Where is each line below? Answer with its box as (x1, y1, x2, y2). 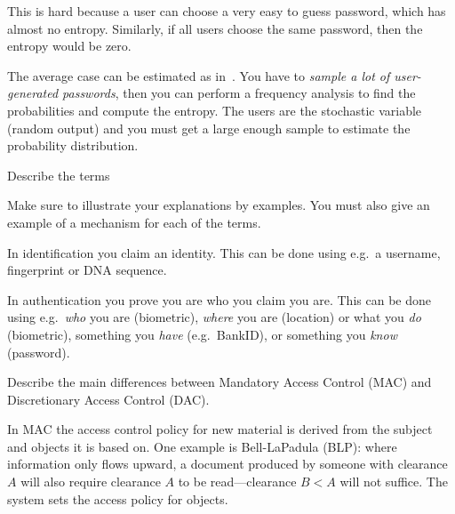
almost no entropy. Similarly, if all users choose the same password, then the (7, 19, 423, 37)
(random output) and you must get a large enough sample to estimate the (7, 118, 411, 137)
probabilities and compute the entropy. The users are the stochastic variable (7, 100, 422, 119)
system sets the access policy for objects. (7, 489, 228, 508)
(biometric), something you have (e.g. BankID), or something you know (7, 325, 397, 343)
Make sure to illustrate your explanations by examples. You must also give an (7, 196, 430, 214)
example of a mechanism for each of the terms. (7, 213, 261, 231)
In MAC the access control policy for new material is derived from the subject (7, 420, 433, 438)
